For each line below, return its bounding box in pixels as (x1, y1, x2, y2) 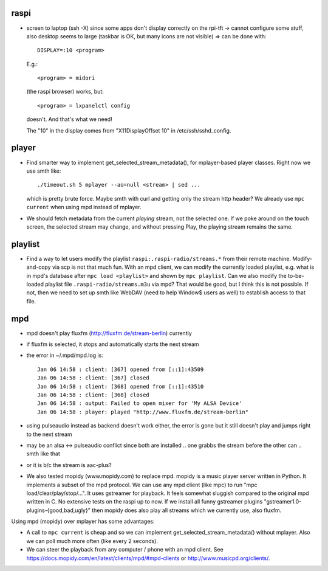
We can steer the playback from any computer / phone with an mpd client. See (26, 546, 224, 553)
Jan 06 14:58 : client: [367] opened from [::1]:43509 (37, 365, 204, 373)
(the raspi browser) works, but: (26, 88, 104, 95)
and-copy (26, 263, 51, 271)
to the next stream (26, 431, 72, 438)
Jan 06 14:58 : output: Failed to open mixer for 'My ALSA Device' (37, 400, 242, 407)
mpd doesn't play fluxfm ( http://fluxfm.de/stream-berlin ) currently (26, 329, 193, 337)
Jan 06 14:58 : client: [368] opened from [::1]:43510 (37, 383, 204, 390)
